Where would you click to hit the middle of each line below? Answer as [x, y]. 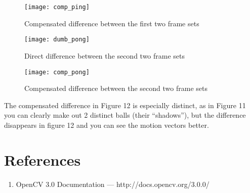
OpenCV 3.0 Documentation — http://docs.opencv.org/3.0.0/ [113, 184]
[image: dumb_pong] [57, 40]
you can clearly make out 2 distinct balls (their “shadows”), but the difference [125, 115]
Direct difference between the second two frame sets [105, 55]
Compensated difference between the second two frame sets [116, 88]
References [43, 159]
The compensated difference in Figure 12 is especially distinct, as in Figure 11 [125, 105]
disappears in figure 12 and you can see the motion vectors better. [107, 125]
